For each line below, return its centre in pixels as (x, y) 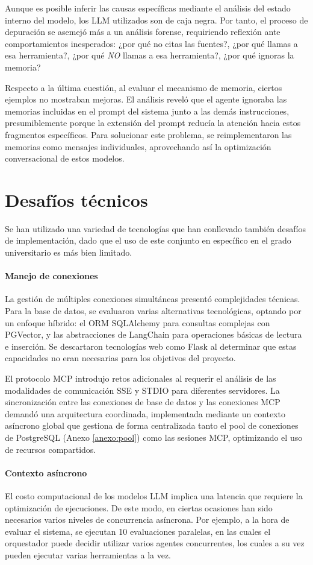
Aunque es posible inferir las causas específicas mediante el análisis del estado (148, 8)
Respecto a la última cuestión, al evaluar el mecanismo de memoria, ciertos (144, 87)
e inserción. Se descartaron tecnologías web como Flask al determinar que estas (151, 346)
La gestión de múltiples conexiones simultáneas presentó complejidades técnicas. (153, 299)
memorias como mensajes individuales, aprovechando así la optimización (138, 146)
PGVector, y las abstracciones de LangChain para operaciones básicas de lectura (153, 334)
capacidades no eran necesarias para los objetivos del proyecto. (120, 358)
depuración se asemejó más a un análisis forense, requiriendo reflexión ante (143, 32)
